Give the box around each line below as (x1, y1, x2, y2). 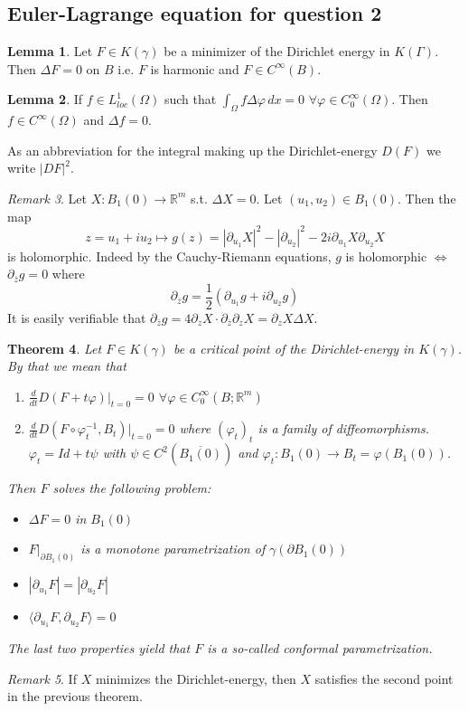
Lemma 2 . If (7, 90, 83, 109)
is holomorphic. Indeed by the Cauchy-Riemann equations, (7, 246, 332, 265)
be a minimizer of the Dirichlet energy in (164, 42, 390, 61)
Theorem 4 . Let (7, 338, 102, 357)
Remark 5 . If (7, 668, 77, 687)
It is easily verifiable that (7, 308, 146, 327)
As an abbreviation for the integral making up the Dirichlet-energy (7, 140, 378, 159)
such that (164, 90, 217, 109)
